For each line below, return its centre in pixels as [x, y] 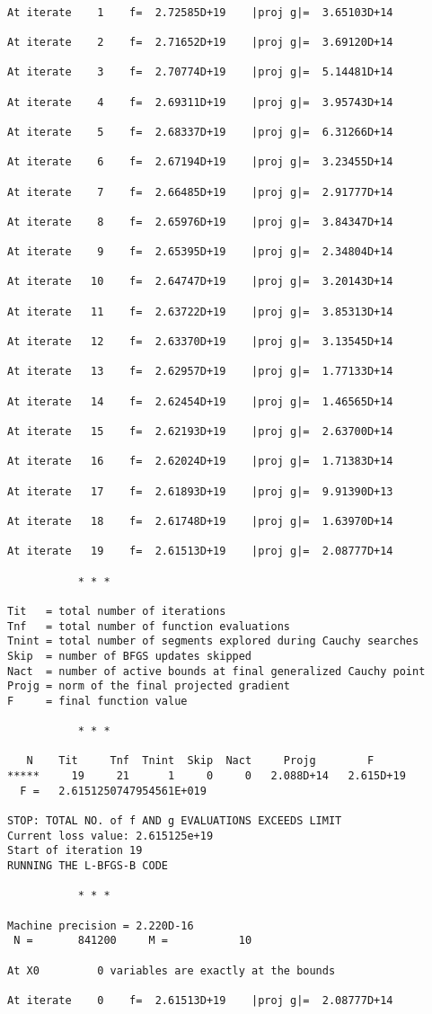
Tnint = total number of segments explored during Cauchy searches [213, 641]
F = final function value [97, 701]
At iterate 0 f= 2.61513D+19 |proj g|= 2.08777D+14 [200, 1000]
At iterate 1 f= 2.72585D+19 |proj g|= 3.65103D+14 [200, 12]
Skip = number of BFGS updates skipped [130, 656]
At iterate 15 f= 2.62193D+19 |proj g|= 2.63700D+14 [200, 432]
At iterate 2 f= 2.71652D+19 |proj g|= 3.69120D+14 [200, 42]
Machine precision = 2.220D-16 [101, 925]
